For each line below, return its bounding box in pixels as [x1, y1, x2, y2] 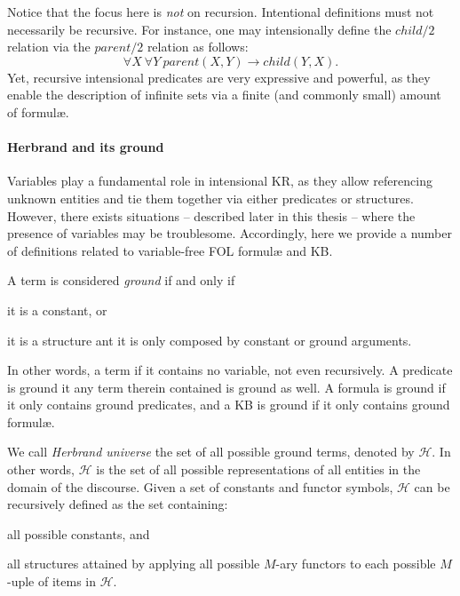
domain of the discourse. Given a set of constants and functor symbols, [7, 477, 393, 496]
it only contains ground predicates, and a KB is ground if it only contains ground [7, 395, 450, 414]
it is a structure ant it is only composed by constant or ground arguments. [7, 330, 412, 349]
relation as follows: [147, 37, 249, 56]
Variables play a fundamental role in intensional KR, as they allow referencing [7, 171, 432, 190]
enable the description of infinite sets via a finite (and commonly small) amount [7, 85, 441, 104]
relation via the [7, 37, 91, 56]
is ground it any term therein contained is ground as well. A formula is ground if [7, 377, 446, 396]
